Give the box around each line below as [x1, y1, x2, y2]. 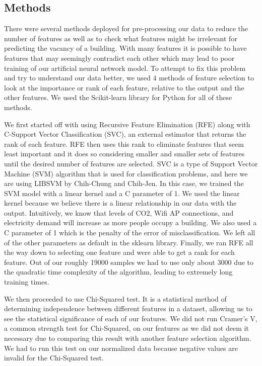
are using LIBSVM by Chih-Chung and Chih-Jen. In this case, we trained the [4, 178, 244, 189]
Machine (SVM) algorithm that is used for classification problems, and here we [4, 168, 248, 178]
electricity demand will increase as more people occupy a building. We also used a [4, 217, 257, 228]
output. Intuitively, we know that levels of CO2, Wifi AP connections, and [4, 207, 234, 218]
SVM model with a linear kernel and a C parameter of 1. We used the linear [4, 188, 240, 198]
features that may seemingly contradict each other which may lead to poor [4, 52, 235, 63]
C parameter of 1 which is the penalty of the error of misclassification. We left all [4, 227, 255, 238]
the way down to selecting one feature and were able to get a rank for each [4, 247, 235, 257]
